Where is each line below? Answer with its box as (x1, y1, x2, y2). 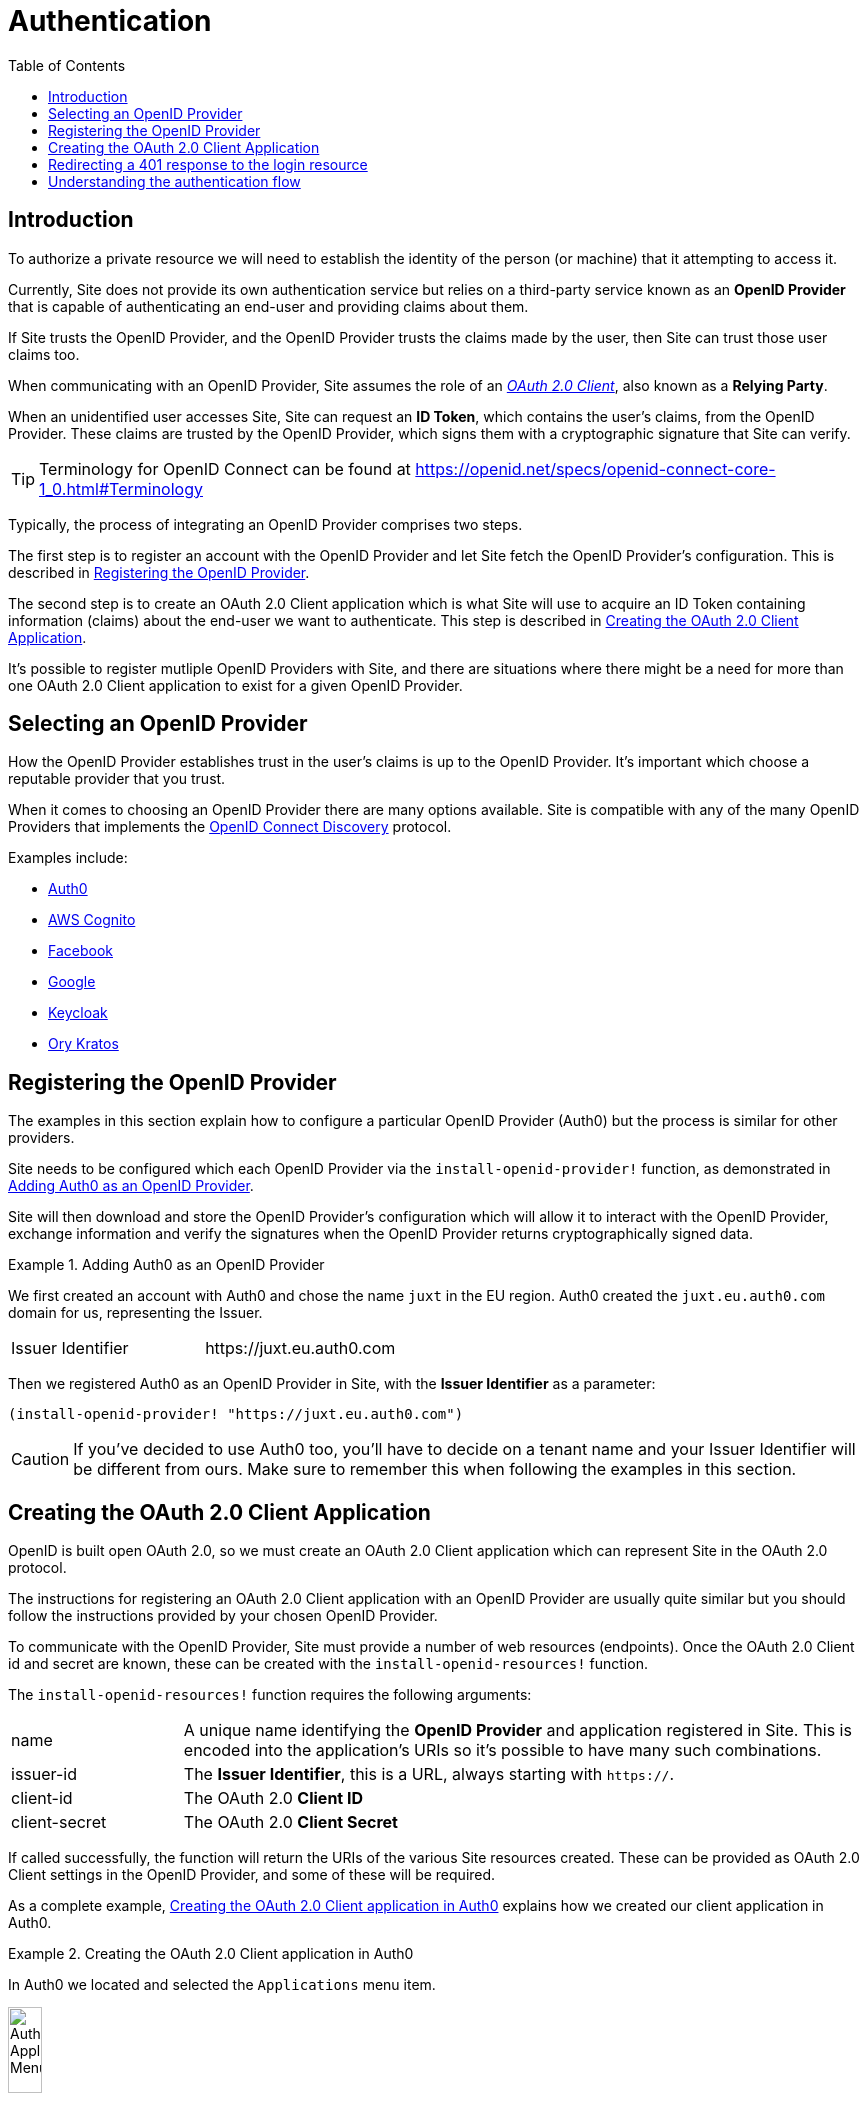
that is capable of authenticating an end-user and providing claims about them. (8, 297, 529, 315)
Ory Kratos (48, 1035, 119, 1053)
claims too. (8, 345, 80, 363)
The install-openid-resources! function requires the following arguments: (8, 1686, 532, 1704)
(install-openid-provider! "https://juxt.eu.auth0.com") (8, 1406, 464, 1423)
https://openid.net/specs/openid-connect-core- (415, 458, 776, 479)
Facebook (48, 942, 113, 960)
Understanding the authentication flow (48, 172, 301, 190)
